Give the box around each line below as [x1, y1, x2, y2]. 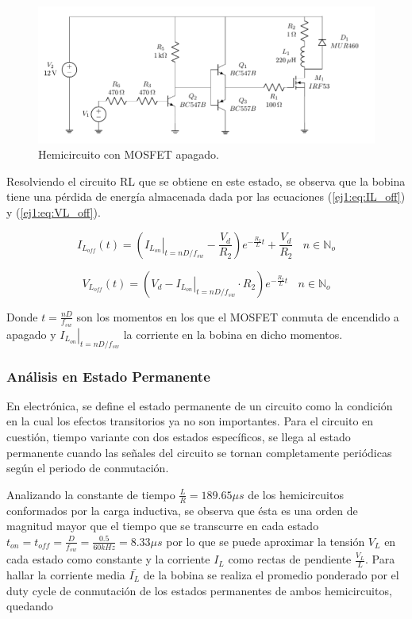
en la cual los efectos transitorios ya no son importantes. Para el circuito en [6, 413, 374, 429]
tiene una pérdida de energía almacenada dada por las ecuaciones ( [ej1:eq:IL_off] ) [6, 188, 406, 205]
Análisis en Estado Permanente [6, 366, 210, 386]
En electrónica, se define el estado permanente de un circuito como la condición [6, 397, 393, 413]
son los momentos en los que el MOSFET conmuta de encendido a [76, 308, 399, 325]
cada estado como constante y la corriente [6, 551, 210, 567]
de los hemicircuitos [248, 486, 344, 502]
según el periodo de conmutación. [6, 459, 169, 476]
